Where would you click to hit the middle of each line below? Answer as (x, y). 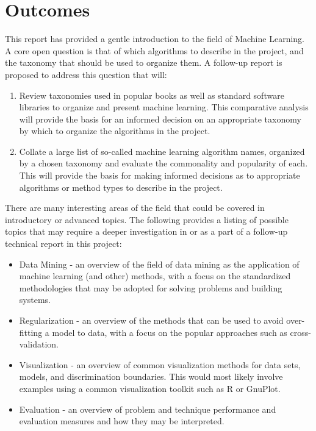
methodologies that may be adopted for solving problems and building (151, 287)
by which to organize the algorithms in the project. (115, 131)
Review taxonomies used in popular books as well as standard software (152, 95)
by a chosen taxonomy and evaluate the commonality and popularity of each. (163, 163)
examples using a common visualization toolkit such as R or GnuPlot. (150, 388)
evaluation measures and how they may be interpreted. (122, 421)
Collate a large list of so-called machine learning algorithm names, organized (162, 151)
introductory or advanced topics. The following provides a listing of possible (147, 219)
